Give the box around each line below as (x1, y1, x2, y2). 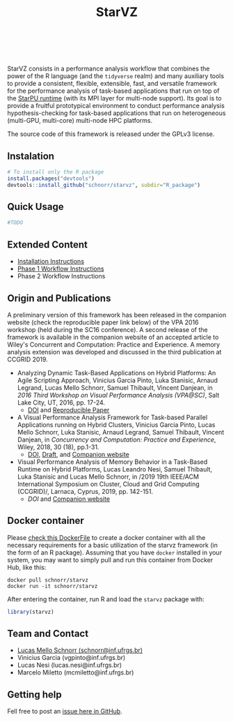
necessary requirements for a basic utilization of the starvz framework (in (7, 541, 218, 549)
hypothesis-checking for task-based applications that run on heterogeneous (7, 109, 226, 117)
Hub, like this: (7, 563, 47, 571)
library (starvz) (7, 608, 54, 615)
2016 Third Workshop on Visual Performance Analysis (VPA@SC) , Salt (17, 391, 220, 399)
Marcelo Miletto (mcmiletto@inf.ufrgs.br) (17, 668, 134, 677)
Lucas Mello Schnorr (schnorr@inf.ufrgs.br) (17, 646, 143, 654)
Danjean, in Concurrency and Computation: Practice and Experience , (17, 435, 216, 444)
